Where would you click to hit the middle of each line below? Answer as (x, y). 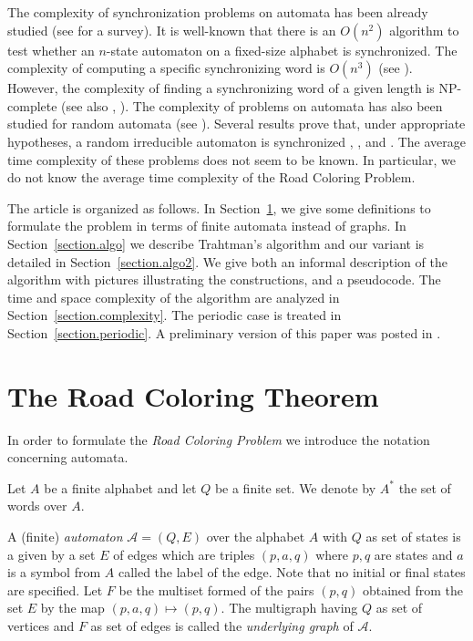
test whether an (51, 50)
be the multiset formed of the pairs (216, 589)
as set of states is (413, 536)
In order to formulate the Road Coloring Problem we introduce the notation (219, 439)
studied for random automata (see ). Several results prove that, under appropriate (236, 124)
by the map (72, 608)
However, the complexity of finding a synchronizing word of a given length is (221, 88)
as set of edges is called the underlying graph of (222, 625)
